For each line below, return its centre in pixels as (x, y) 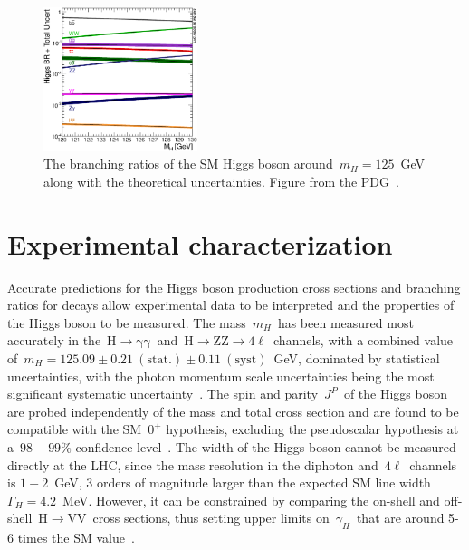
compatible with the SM (75, 429)
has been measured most (345, 322)
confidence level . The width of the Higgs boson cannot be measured (266, 446)
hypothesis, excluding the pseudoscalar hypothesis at (312, 429)
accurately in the (54, 340)
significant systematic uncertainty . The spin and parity (163, 394)
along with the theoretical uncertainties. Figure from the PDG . (221, 181)
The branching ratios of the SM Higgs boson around (188, 164)
